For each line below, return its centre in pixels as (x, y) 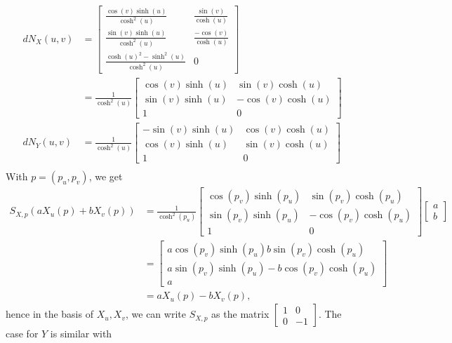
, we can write (156, 314)
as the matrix (240, 314)
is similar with (81, 334)
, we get (106, 176)
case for (22, 334)
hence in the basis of (49, 314)
